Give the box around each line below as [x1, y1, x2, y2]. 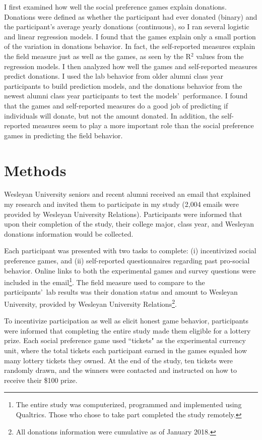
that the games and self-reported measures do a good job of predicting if [4, 100, 228, 111]
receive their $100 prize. [4, 374, 78, 385]
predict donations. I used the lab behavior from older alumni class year [4, 71, 223, 81]
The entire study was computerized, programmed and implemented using [16, 399, 242, 410]
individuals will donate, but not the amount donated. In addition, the [4, 110, 219, 121]
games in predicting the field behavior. [4, 130, 123, 140]
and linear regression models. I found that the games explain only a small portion [4, 31, 256, 41]
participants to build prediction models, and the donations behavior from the [4, 80, 242, 91]
